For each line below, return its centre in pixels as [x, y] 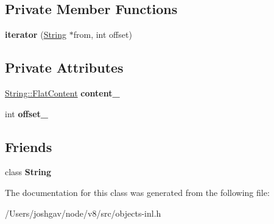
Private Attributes [64, 67]
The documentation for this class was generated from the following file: [137, 192]
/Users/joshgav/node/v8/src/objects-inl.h [83, 213]
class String [28, 172]
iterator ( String [36, 34]
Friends [29, 146]
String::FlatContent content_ [62, 93]
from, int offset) [103, 34]
